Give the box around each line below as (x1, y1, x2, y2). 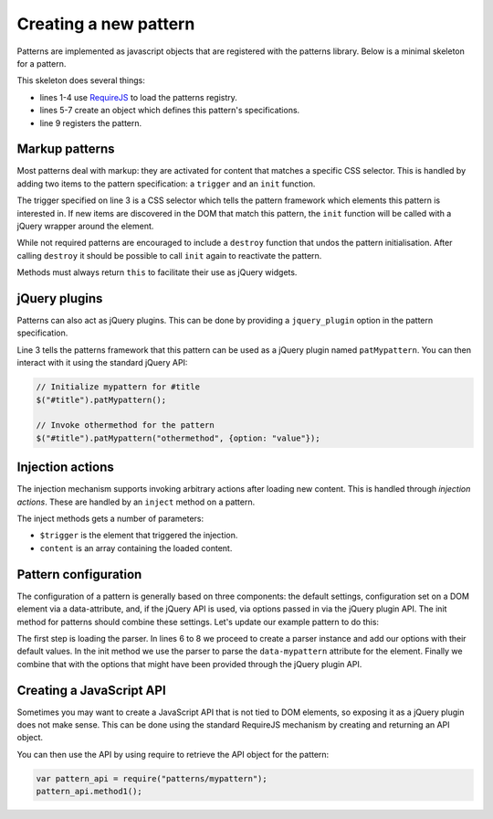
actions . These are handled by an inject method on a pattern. (16, 496, 256, 507)
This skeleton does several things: (16, 75, 146, 86)
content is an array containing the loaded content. (39, 542, 233, 553)
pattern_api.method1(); (36, 786, 143, 797)
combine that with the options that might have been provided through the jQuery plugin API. (16, 658, 362, 669)
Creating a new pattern (16, 14, 195, 34)
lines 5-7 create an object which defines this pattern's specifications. (39, 105, 300, 116)
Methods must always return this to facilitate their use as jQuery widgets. (16, 267, 298, 278)
